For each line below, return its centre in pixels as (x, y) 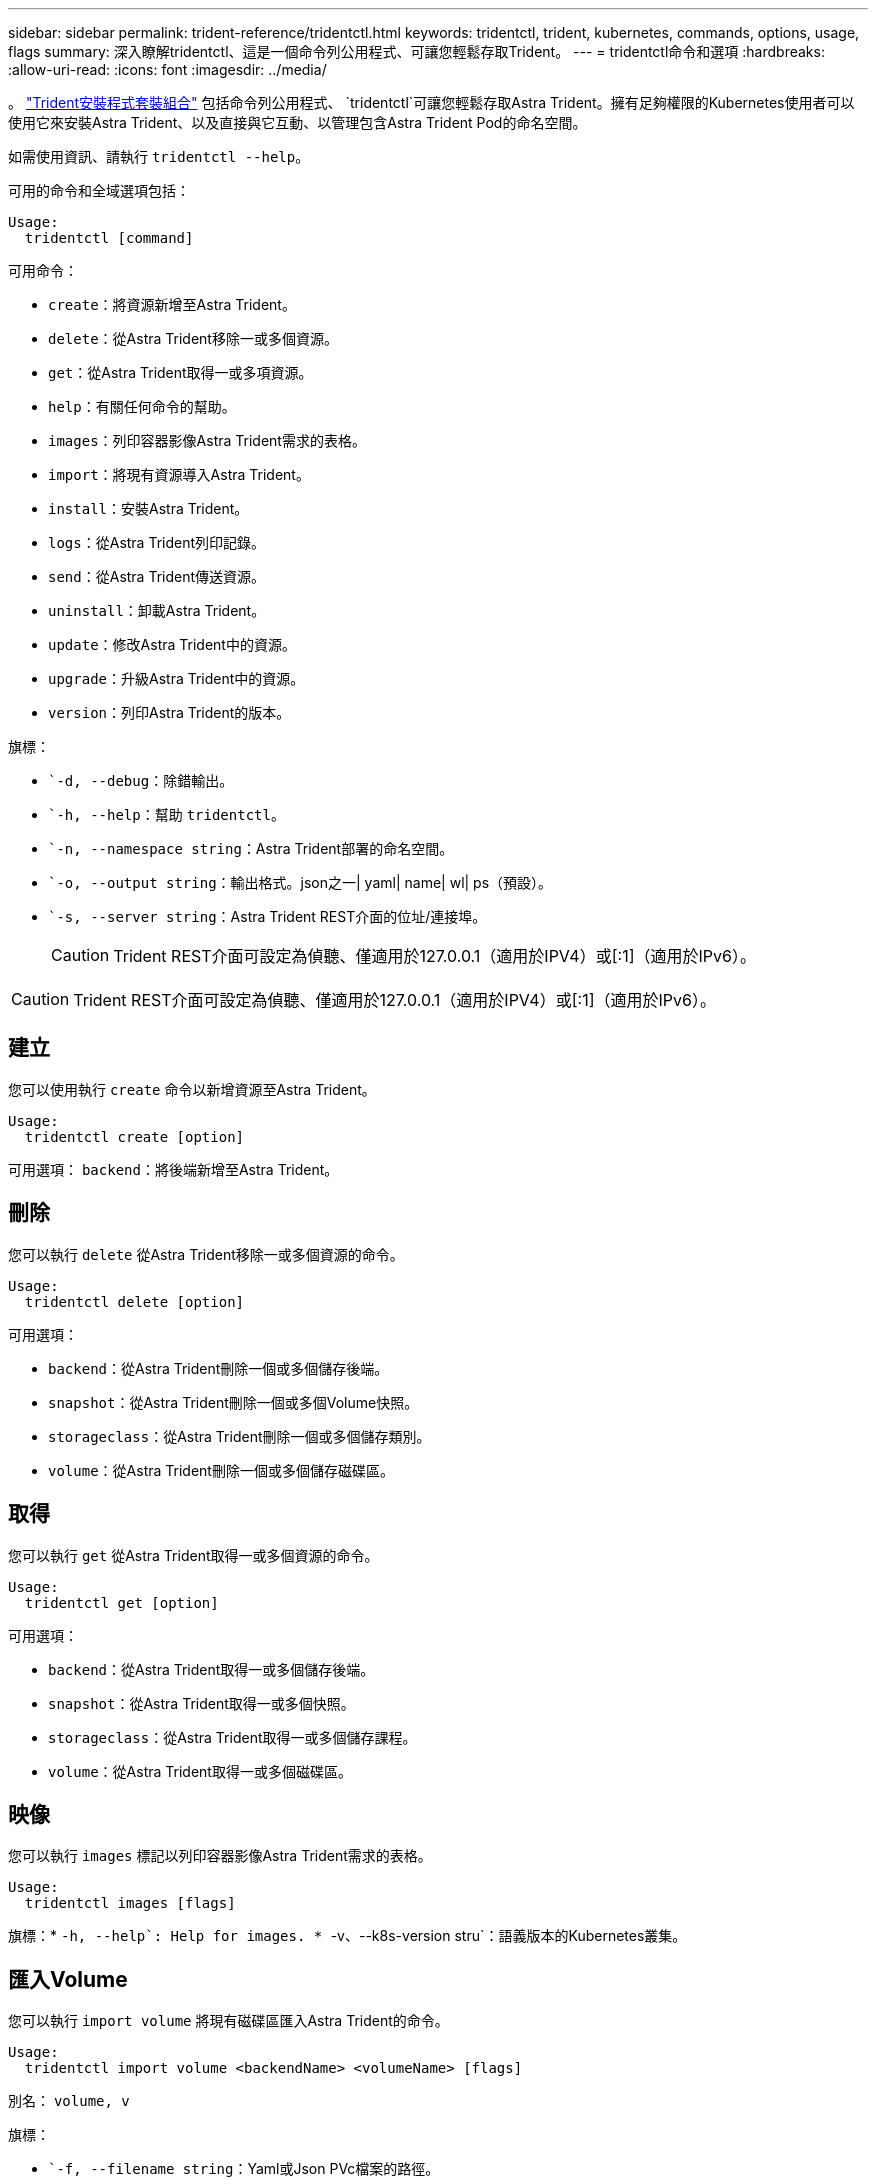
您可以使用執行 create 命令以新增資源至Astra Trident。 (192, 1089)
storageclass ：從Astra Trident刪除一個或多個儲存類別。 (239, 1436)
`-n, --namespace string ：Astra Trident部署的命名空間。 (251, 848)
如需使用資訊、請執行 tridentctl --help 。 (159, 156)
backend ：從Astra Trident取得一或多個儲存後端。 (211, 1669)
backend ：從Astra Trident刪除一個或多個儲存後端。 (218, 1368)
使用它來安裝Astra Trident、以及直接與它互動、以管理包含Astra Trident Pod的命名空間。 (297, 122)
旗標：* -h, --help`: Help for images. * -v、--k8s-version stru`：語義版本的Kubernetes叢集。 (347, 1936)
